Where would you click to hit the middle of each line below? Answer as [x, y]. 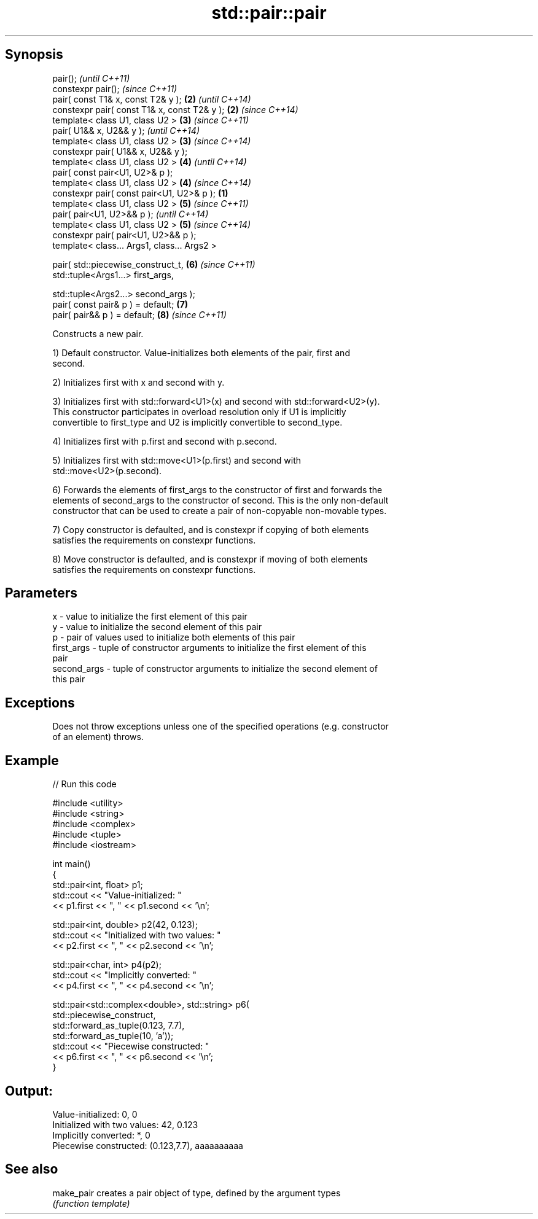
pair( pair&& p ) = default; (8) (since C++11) [139, 314]
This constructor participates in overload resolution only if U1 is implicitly [199, 411]
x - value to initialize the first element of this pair [150, 617]
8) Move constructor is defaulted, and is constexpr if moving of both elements [210, 559]
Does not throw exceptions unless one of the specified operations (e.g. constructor [220, 726]
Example [32, 760]
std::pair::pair [269, 13]
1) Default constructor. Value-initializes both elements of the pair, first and [201, 352]
